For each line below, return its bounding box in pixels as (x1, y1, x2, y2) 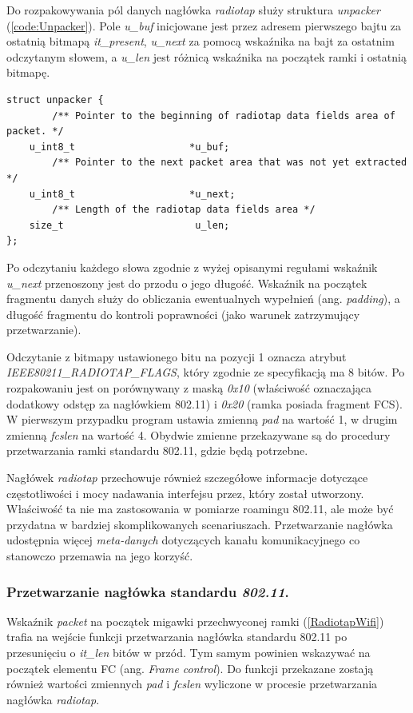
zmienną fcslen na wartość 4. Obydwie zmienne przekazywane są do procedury (6, 426, 391, 443)
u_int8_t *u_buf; (29, 141, 230, 153)
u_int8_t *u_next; (29, 188, 236, 200)
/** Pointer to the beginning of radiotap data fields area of (52, 110, 395, 121)
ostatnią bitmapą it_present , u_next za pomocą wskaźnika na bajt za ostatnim (6, 33, 395, 50)
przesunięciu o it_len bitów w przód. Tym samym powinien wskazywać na (6, 644, 371, 660)
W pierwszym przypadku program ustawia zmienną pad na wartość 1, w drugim (6, 411, 398, 428)
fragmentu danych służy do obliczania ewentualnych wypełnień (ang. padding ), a (6, 290, 400, 307)
